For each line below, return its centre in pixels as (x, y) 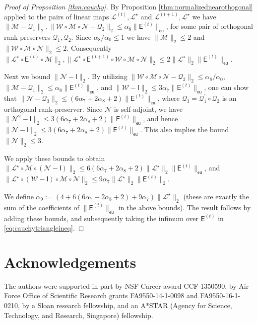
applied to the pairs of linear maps (57, 16)
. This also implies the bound (185, 129)
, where (169, 98)
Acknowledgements (70, 262)
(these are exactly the (216, 196)
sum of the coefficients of (42, 207)
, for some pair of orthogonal (209, 26)
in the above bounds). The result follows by (185, 207)
